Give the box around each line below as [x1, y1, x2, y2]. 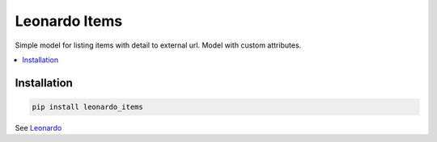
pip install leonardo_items [32, 102, 143, 111]
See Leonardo [15, 123, 62, 132]
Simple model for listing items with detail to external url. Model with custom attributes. [15, 40, 302, 50]
